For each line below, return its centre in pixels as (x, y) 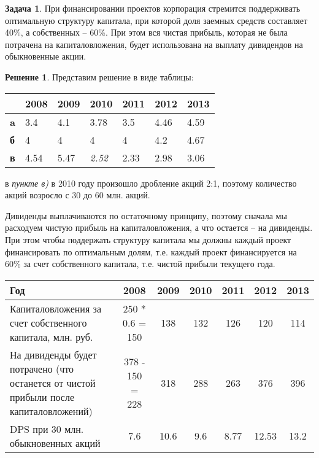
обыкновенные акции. (46, 56)
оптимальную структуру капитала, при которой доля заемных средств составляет (156, 20)
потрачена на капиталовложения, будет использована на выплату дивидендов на (154, 44)
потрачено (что (42, 368)
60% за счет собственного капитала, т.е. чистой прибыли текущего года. (140, 264)
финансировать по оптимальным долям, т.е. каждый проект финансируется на (151, 251)
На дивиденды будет (53, 354)
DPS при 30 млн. (47, 429)
